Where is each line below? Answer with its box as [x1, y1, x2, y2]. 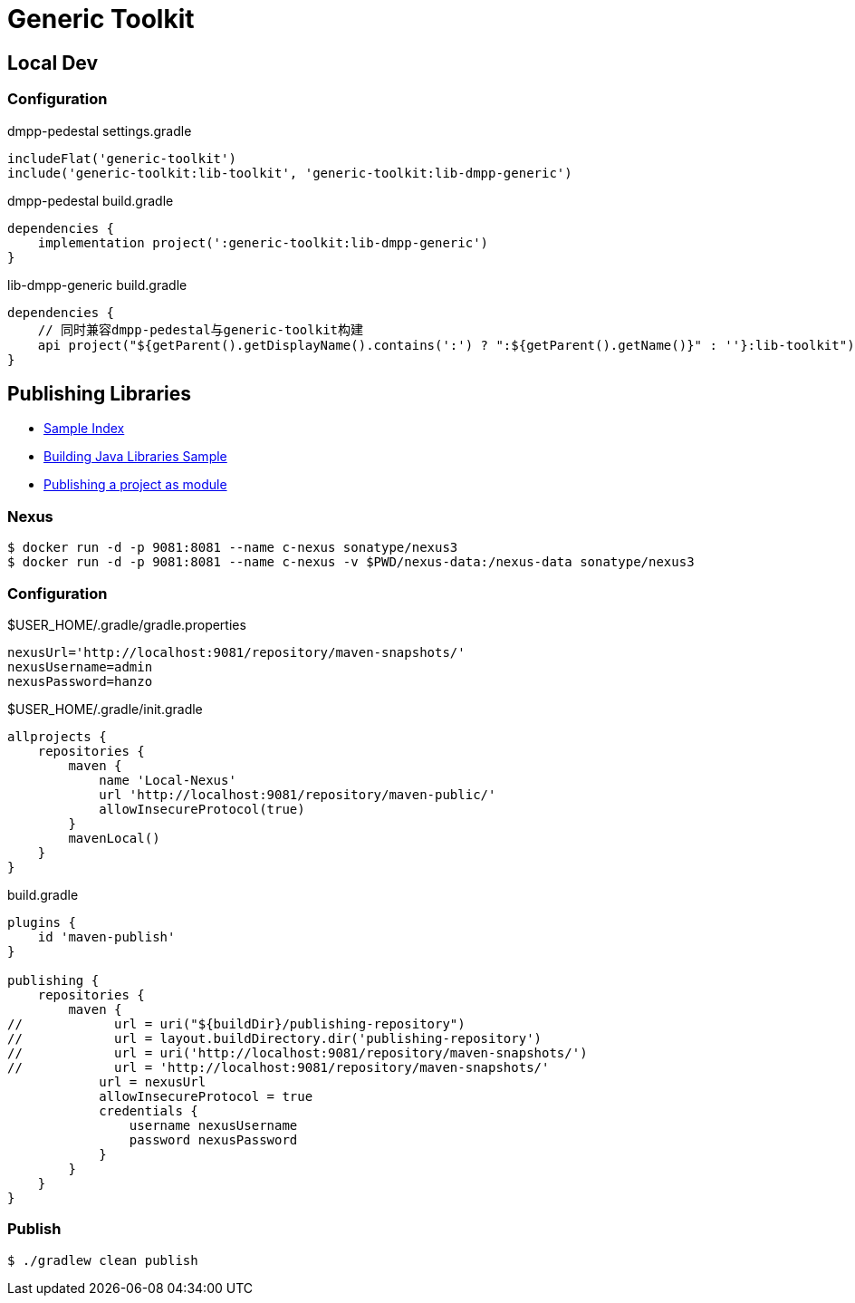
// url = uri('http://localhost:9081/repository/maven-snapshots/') [7, 1045, 588, 1060]
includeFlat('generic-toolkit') [7, 150, 236, 166]
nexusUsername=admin [7, 659, 153, 674]
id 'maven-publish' [37, 929, 176, 944]
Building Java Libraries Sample [43, 449, 227, 465]
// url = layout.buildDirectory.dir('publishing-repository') [7, 1030, 543, 1046]
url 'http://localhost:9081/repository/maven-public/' [99, 787, 496, 802]
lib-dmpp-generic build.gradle [7, 276, 187, 293]
